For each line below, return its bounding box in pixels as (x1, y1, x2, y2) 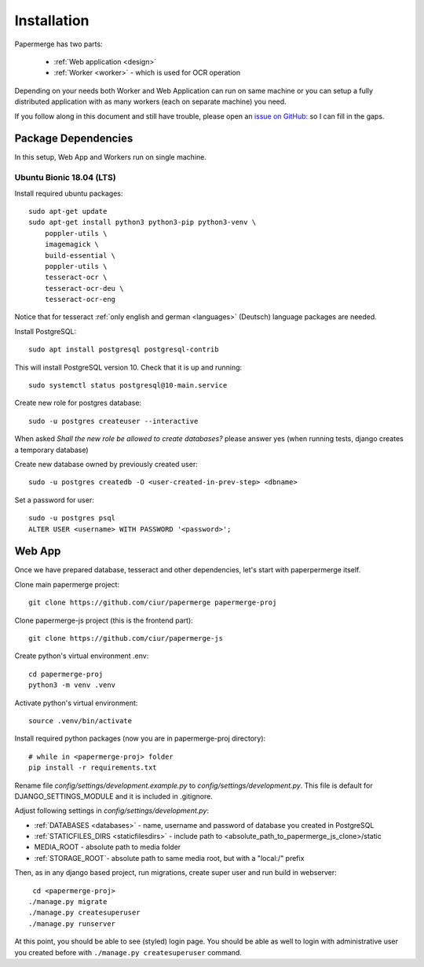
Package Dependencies (14, 132, 133, 145)
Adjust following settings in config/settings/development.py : (14, 806, 210, 815)
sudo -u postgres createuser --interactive (28, 417, 199, 425)
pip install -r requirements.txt (28, 763, 157, 772)
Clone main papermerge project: (14, 579, 120, 589)
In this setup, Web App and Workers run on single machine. (14, 153, 207, 162)
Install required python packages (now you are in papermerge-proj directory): (14, 734, 266, 743)
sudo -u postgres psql (28, 513, 116, 523)
